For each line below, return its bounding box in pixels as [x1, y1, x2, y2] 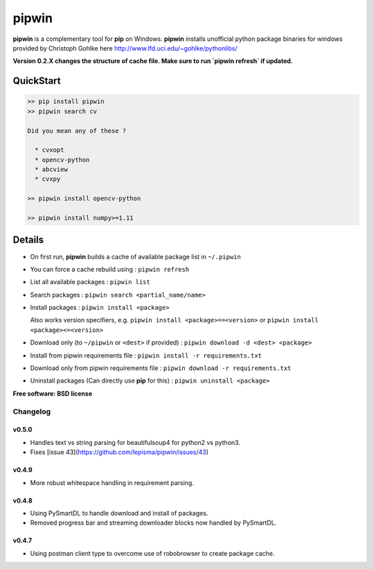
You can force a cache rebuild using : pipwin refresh [30, 265, 190, 273]
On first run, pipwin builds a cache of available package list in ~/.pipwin [30, 252, 242, 261]
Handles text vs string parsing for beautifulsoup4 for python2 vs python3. [30, 438, 240, 446]
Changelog [12, 406, 51, 416]
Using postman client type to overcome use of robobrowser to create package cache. [30, 549, 275, 557]
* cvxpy [35, 175, 61, 183]
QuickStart [12, 75, 62, 87]
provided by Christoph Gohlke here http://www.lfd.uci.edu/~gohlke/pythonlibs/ [12, 44, 238, 52]
